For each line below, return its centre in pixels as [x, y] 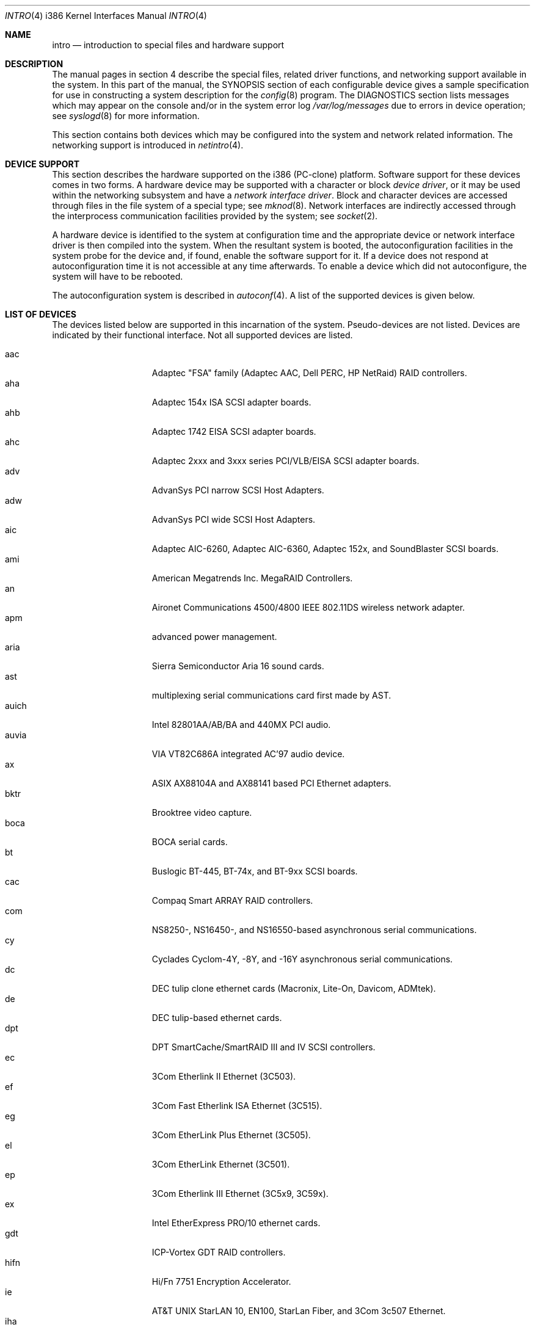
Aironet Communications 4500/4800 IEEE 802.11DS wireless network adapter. [308, 607]
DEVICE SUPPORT [42, 164]
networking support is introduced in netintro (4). [148, 145]
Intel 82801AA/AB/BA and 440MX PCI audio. [241, 725]
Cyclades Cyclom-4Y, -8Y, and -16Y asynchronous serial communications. [302, 959]
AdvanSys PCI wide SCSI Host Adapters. [234, 519]
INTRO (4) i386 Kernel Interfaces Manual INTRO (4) [106, 16]
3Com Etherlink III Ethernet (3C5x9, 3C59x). [240, 1194]
